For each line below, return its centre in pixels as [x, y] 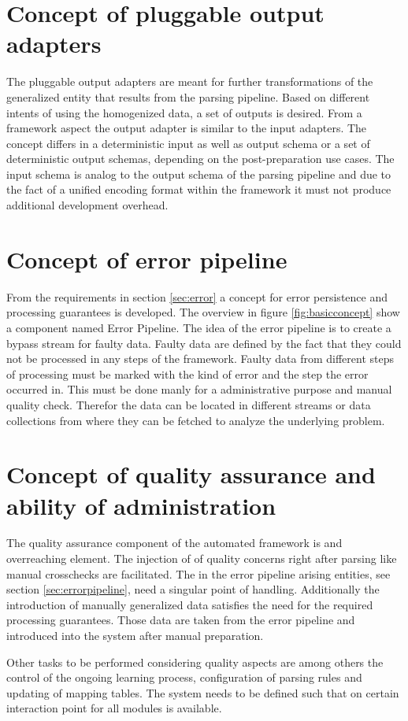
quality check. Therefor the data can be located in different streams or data [189, 404]
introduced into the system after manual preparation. [135, 635]
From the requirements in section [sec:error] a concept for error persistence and [197, 296]
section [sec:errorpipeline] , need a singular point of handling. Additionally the [193, 589]
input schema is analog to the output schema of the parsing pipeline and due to [199, 174]
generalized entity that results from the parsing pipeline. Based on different [188, 96]
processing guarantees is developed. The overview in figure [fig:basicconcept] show [203, 312]
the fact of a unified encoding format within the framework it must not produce [199, 189]
